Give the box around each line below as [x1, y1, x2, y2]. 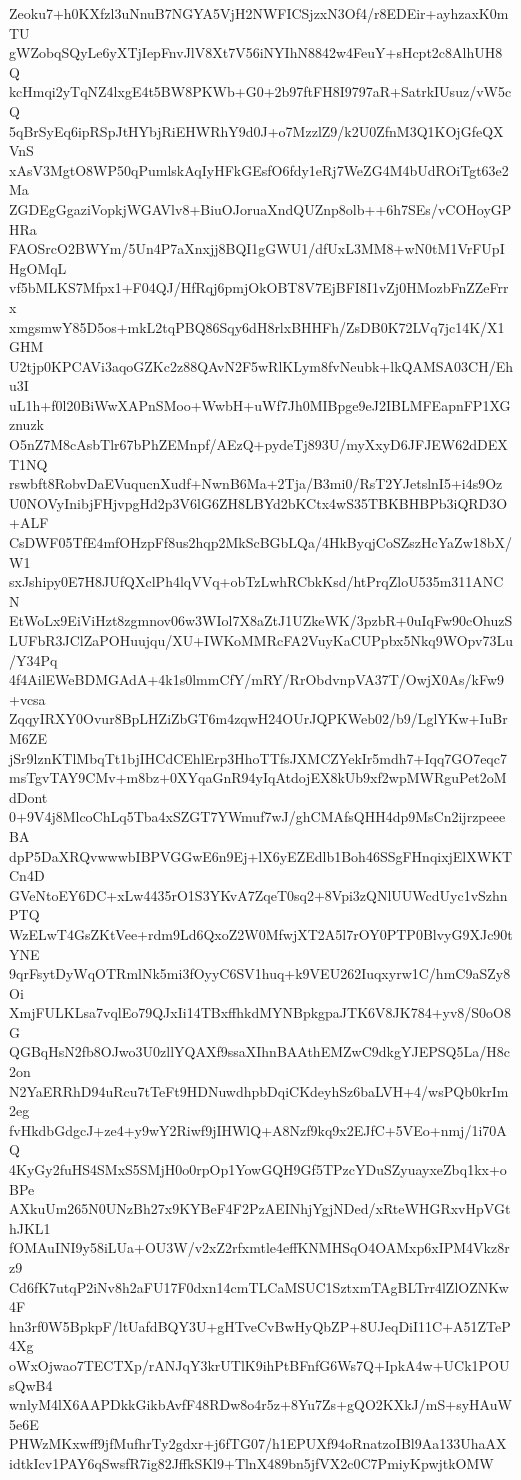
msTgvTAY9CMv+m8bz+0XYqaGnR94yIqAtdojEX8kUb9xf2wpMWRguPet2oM [9, 767, 507, 788]
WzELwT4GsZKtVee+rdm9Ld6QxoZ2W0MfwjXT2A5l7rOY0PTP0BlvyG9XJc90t [9, 923, 513, 944]
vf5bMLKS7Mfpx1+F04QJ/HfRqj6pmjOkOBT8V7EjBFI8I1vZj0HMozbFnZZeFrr [9, 277, 509, 298]
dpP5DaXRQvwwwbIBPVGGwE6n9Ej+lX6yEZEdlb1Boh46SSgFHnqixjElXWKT [9, 845, 513, 866]
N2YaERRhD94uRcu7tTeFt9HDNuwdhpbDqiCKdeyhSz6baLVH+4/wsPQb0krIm [9, 1080, 509, 1101]
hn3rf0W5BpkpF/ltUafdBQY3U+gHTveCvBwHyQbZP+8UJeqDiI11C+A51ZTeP [9, 1315, 511, 1336]
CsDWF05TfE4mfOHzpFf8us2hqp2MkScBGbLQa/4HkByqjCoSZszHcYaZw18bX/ [9, 532, 513, 553]
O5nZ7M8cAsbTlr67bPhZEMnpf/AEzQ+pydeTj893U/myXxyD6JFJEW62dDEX [9, 434, 508, 455]
